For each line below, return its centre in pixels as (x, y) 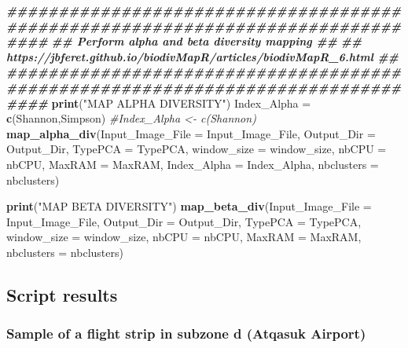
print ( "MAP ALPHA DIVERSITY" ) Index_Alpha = (181, 103)
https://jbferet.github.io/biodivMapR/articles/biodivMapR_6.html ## (203, 56)
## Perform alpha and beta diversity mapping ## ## (207, 41)
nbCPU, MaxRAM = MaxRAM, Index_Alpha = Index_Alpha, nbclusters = (193, 164)
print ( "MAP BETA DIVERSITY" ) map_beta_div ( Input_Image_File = (189, 206)
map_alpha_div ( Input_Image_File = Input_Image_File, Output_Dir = (191, 133)
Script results (62, 294)
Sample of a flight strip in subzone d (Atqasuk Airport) (186, 333)
